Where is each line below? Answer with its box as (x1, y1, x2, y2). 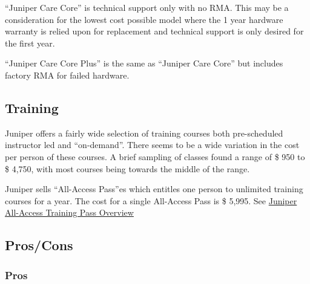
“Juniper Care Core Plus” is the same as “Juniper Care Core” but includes (5, 57, 283, 69)
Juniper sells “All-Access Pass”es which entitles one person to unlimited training (5, 182, 303, 195)
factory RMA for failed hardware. (5, 68, 130, 81)
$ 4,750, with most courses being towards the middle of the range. (5, 162, 250, 175)
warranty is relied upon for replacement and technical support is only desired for (5, 25, 304, 37)
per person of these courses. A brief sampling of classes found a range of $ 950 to (5, 150, 305, 163)
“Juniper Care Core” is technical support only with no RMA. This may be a (5, 1, 289, 13)
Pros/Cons (5, 236, 73, 254)
